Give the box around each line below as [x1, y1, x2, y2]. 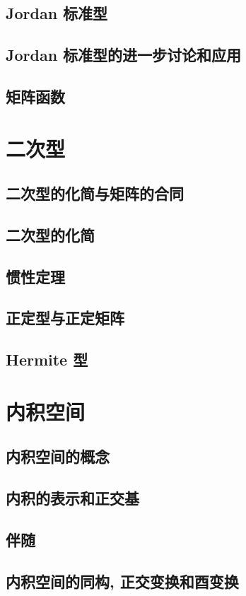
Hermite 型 [6, 349, 88, 370]
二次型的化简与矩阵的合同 [6, 182, 184, 204]
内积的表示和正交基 [6, 487, 139, 509]
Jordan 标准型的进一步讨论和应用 [6, 44, 242, 66]
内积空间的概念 [6, 445, 110, 467]
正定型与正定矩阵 [6, 307, 124, 329]
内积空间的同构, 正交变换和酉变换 [6, 570, 239, 592]
